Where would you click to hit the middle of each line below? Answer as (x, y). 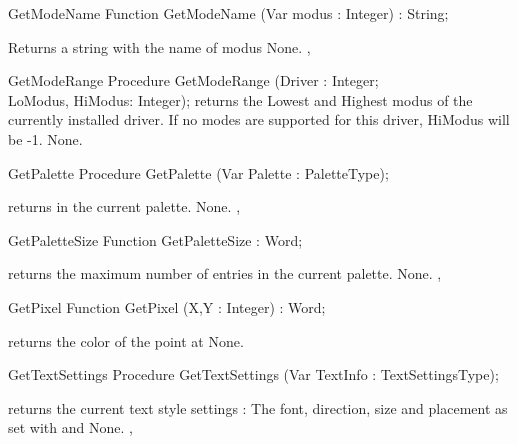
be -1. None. (45, 138)
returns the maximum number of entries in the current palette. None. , (225, 273)
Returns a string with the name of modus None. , (159, 46)
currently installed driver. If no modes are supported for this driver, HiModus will (259, 119)
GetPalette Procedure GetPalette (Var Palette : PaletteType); (198, 172)
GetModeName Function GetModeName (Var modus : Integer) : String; (228, 13)
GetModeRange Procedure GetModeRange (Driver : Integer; (193, 80)
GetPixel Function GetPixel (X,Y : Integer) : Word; (167, 306)
